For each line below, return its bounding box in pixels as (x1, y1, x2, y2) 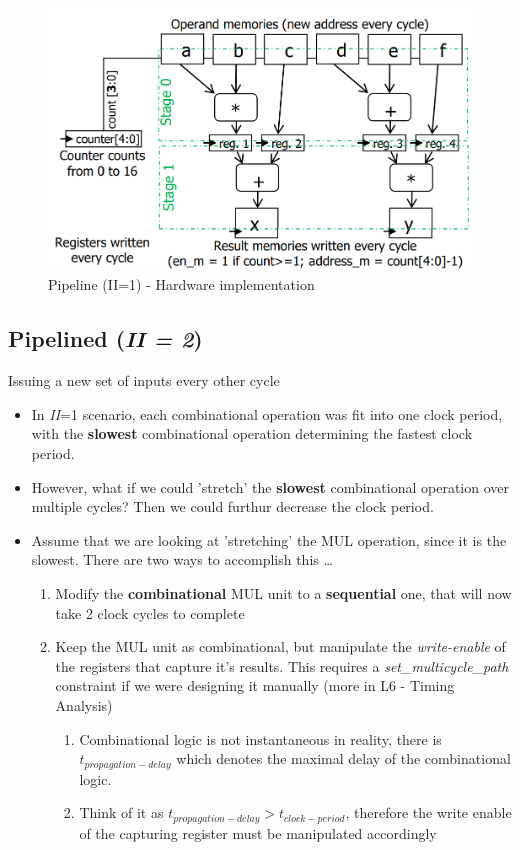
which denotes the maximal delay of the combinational (176, 748, 511, 769)
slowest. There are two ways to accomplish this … (31, 549, 333, 570)
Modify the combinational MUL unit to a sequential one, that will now (55, 582, 512, 603)
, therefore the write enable (345, 802, 512, 823)
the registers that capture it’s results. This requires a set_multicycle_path (55, 655, 509, 676)
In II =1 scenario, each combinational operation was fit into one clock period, (31, 403, 503, 424)
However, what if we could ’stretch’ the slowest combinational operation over (31, 476, 510, 497)
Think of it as (79, 802, 164, 823)
